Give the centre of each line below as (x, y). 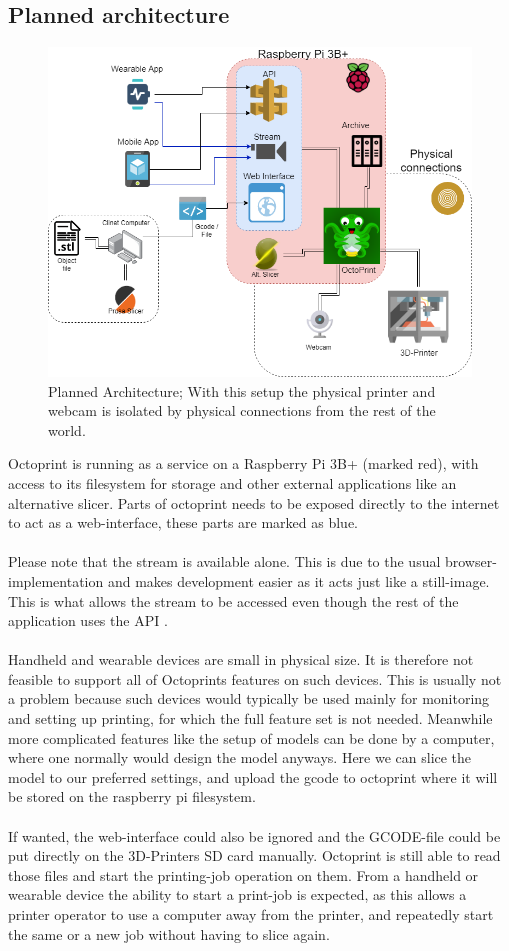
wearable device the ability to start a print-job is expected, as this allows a (237, 894)
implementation (56, 580)
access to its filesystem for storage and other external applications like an (232, 482)
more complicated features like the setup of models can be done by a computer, (251, 737)
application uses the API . (88, 620)
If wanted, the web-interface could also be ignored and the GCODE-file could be (254, 835)
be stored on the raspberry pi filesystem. (132, 796)
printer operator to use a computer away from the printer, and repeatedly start (251, 914)
